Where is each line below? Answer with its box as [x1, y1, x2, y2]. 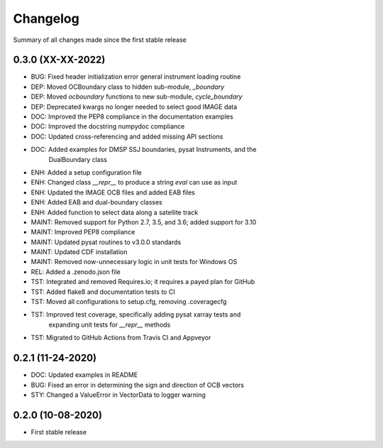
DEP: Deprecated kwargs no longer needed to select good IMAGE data [30, 102, 238, 111]
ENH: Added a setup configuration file [30, 168, 142, 177]
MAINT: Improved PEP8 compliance [30, 228, 135, 236]
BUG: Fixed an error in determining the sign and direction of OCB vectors [30, 381, 245, 389]
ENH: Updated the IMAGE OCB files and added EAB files [30, 188, 195, 197]
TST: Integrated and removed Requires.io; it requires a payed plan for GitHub [30, 278, 255, 286]
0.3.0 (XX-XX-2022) [13, 54, 106, 66]
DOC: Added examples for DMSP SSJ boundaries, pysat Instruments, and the [30, 146, 257, 154]
